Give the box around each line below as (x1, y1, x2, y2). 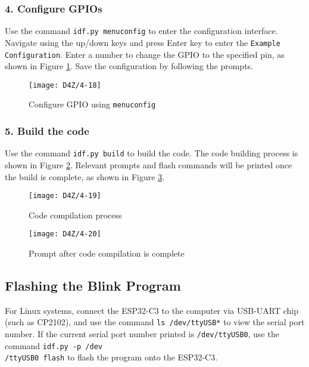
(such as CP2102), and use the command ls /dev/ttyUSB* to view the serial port (5, 316, 305, 328)
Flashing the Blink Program (5, 276, 181, 295)
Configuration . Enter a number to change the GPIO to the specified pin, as (5, 48, 285, 60)
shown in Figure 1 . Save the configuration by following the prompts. (5, 60, 254, 72)
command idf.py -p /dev (5, 339, 103, 351)
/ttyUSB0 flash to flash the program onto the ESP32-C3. (5, 351, 218, 363)
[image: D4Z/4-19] (29, 192, 101, 201)
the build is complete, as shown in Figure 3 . (5, 170, 165, 183)
